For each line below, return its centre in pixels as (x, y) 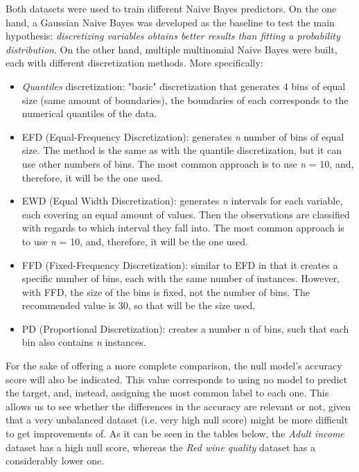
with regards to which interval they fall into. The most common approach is (183, 228)
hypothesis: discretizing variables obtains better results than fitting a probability (173, 36)
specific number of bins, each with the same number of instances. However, (181, 278)
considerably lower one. (55, 461)
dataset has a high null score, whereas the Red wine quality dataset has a (160, 447)
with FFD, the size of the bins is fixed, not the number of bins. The (166, 291)
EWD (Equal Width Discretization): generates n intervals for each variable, (182, 201)
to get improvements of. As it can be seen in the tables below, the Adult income (175, 434)
